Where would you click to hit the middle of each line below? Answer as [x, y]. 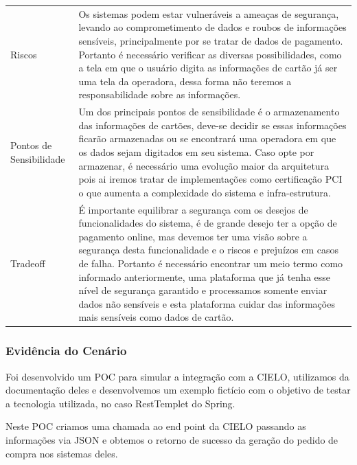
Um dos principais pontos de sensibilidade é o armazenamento [209, 112]
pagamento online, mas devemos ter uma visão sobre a [193, 236]
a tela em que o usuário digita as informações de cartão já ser [208, 68]
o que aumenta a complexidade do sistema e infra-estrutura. [205, 192]
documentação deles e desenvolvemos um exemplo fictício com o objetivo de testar [178, 390]
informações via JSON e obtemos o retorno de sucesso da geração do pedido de [172, 440]
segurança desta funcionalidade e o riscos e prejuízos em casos [208, 250]
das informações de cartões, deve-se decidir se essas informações [212, 125]
